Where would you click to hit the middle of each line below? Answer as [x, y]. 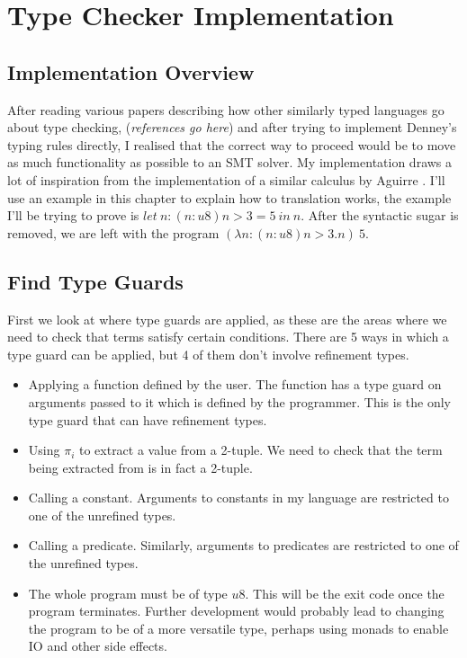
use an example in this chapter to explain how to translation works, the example [229, 197]
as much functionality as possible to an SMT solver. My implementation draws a [230, 162]
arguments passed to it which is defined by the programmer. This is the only [240, 401]
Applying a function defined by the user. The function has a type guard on [235, 384]
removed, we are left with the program [113, 232]
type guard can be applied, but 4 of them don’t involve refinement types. [208, 354]
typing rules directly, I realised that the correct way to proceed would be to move [232, 144]
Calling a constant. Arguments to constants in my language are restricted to [238, 498]
